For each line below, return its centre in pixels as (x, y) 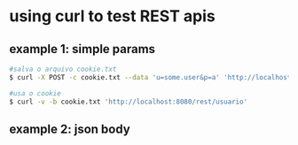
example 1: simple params (82, 49)
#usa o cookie (35, 93)
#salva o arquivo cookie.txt (63, 69)
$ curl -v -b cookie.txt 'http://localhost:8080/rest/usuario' (129, 102)
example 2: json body (70, 129)
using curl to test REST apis (112, 16)
